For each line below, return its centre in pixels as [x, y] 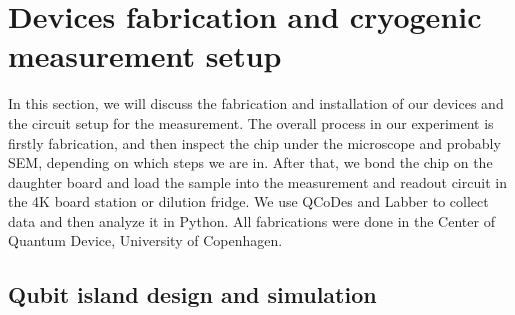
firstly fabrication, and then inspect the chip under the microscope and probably [254, 142]
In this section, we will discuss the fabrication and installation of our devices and [256, 103]
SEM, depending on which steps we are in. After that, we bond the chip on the [250, 162]
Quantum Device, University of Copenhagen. [145, 240]
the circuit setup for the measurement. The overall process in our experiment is [251, 122]
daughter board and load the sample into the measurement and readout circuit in [257, 181]
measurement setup [145, 55]
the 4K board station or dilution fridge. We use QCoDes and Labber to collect [248, 201]
